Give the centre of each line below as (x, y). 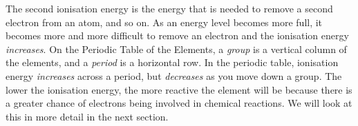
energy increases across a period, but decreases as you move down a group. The (174, 75)
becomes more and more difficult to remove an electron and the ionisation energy (177, 35)
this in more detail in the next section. (87, 116)
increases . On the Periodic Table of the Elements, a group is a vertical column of (176, 49)
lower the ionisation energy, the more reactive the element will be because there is (179, 89)
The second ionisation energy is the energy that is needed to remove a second (169, 8)
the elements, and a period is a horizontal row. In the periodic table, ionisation (172, 62)
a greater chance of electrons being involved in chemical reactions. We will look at (179, 103)
